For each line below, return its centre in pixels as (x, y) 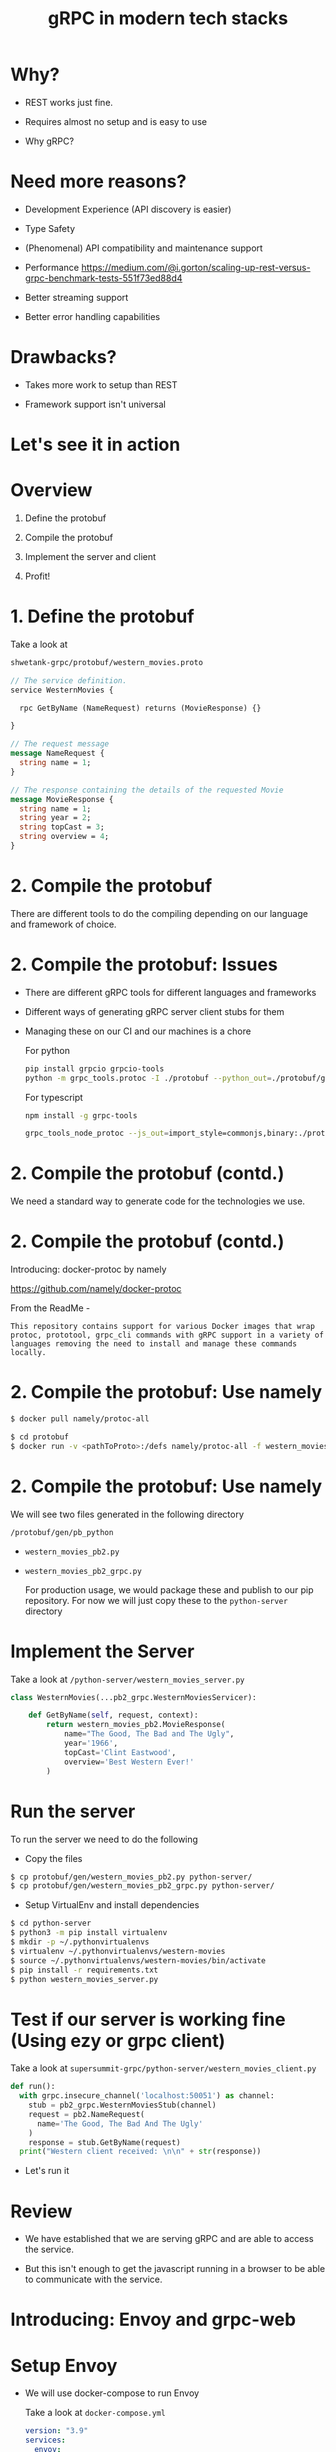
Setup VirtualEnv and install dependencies (112, 1905)
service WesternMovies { (62, 690)
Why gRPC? (49, 141)
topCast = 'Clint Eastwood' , (120, 1752)
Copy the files (53, 1858)
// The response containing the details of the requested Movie (147, 790)
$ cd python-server (51, 1923)
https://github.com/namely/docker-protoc (96, 1289)
